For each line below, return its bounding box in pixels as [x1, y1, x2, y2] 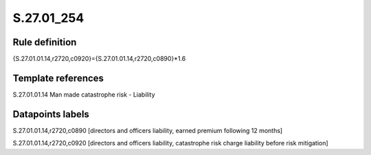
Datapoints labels [12, 108, 89, 120]
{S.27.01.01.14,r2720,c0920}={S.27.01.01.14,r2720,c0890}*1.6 [12, 55, 186, 63]
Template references [12, 72, 104, 84]
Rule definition [12, 36, 77, 48]
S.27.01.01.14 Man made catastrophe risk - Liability [12, 90, 155, 99]
